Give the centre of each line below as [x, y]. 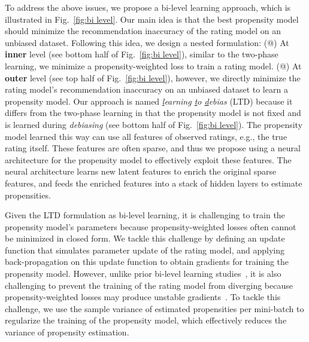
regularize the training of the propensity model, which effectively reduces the [146, 320]
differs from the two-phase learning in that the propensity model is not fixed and [153, 113]
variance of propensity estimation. [67, 332]
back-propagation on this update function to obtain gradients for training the [147, 262]
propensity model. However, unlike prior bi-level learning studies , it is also [143, 274]
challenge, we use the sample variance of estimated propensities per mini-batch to [154, 308]
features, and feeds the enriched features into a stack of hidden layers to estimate [154, 183]
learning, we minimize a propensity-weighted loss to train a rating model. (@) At [153, 65]
